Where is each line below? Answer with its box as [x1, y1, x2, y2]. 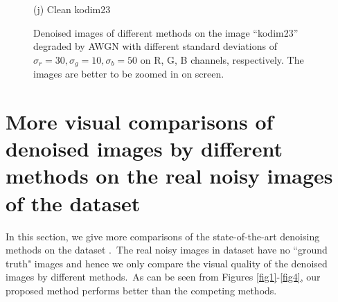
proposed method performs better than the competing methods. [6, 283, 277, 297]
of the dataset [6, 188, 141, 217]
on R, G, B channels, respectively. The [140, 52, 304, 66]
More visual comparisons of [6, 107, 274, 136]
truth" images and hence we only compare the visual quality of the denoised [6, 256, 328, 270]
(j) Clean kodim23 [33, 2, 111, 16]
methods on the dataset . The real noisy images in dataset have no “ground [6, 242, 328, 257]
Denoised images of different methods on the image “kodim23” [33, 25, 299, 39]
